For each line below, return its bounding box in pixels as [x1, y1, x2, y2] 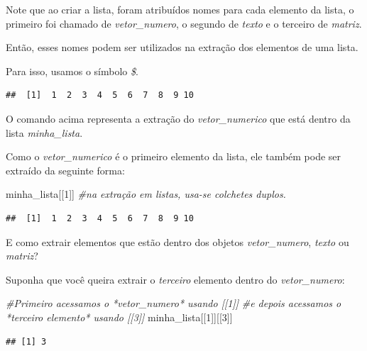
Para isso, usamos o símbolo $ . [6, 63, 138, 78]
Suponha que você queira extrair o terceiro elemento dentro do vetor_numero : [6, 272, 345, 286]
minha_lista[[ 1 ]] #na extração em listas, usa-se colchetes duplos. [6, 186, 286, 201]
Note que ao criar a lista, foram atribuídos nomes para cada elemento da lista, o [6, 2, 354, 16]
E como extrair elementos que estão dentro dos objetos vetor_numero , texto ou [6, 234, 349, 249]
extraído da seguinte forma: [6, 162, 125, 177]
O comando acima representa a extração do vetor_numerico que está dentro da [6, 111, 351, 126]
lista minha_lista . [6, 125, 83, 140]
